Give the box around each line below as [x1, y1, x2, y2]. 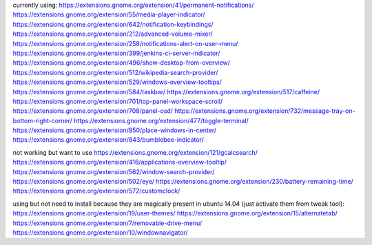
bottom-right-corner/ [12, 116, 72, 125]
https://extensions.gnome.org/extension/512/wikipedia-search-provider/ [12, 68, 218, 76]
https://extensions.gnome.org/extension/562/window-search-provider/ [12, 167, 215, 175]
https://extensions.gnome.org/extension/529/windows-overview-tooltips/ [12, 78, 222, 86]
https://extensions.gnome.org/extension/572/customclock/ [12, 187, 180, 195]
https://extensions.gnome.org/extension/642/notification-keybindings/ [12, 20, 214, 28]
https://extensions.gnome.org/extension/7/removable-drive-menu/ [12, 219, 203, 227]
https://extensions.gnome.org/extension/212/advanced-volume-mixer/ [12, 30, 213, 38]
